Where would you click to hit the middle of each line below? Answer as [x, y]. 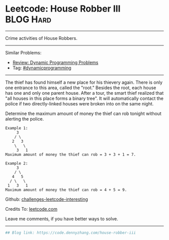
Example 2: [17, 163]
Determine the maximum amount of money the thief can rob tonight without [83, 113]
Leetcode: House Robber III [63, 9]
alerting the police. [25, 118]
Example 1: [17, 128]
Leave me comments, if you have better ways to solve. [62, 219]
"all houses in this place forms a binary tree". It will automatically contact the [84, 98]
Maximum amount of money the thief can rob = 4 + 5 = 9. [66, 190]
